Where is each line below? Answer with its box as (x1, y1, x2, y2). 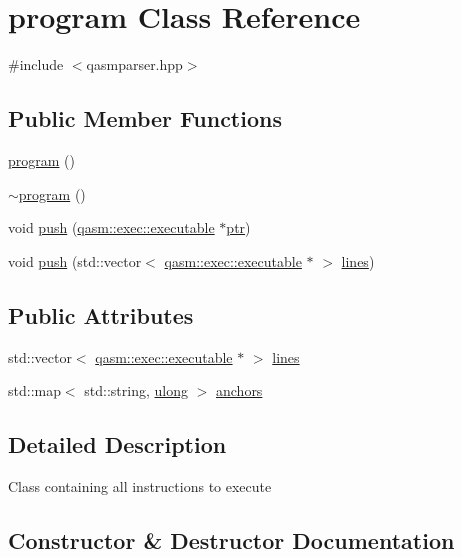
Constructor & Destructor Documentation (8, 524, 455, 555)
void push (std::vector (8, 250, 142, 271)
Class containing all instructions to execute (8, 475, 272, 496)
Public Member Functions (8, 103, 282, 134)
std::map (8, 380, 61, 401)
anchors (215, 380, 263, 401)
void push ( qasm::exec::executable (8, 217, 215, 238)
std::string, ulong (84, 380, 188, 401)
